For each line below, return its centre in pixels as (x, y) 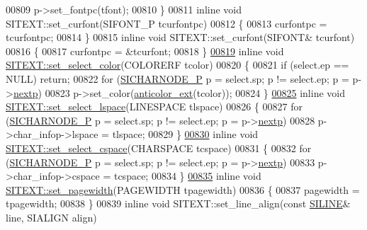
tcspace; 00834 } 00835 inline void (187, 176)
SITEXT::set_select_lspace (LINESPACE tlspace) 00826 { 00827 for (154, 107)
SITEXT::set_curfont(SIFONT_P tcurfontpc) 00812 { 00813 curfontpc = (166, 23)
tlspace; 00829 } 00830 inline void (185, 134)
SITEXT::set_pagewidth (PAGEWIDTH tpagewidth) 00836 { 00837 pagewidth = (183, 189)
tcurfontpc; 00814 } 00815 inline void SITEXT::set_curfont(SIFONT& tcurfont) (180, 37)
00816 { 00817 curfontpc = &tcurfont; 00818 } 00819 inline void (145, 51)
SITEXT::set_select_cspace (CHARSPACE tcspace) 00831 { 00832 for (159, 148)
